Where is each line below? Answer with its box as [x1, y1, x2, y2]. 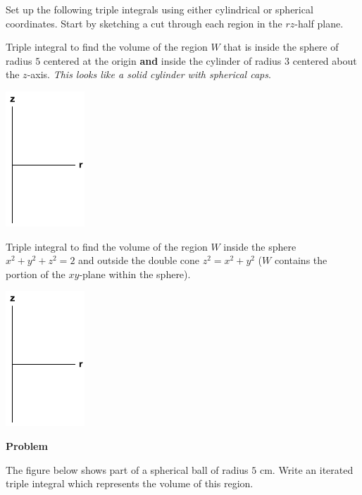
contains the [274, 253, 327, 268]
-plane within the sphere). [79, 266, 191, 281]
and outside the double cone [78, 253, 200, 268]
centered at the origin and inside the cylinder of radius [43, 53, 282, 68]
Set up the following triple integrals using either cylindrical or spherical [6, 2, 313, 16]
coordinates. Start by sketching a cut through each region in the [6, 15, 282, 30]
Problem [6, 438, 48, 453]
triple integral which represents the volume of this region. [6, 476, 254, 491]
